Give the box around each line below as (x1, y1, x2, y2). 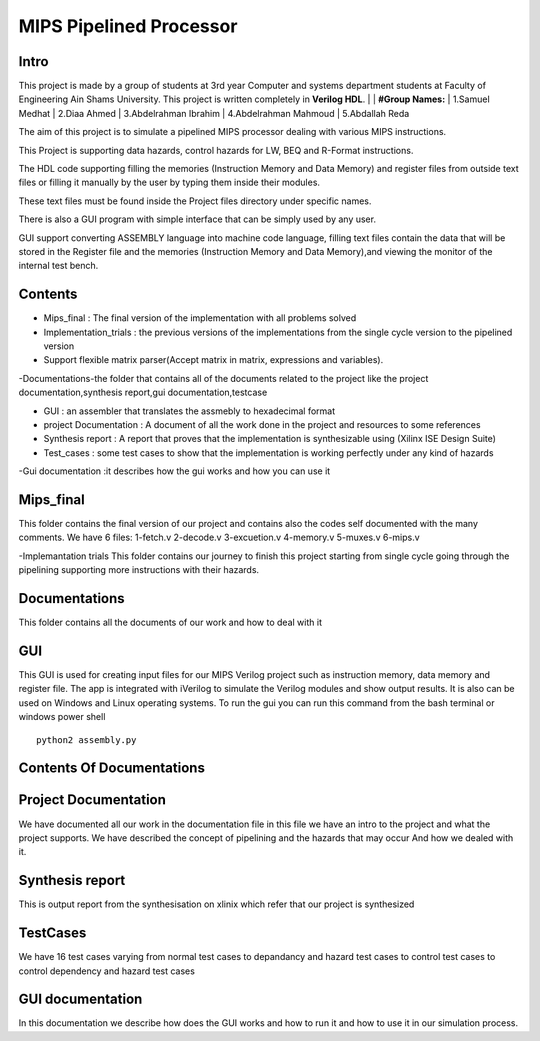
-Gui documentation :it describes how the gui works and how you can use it (18, 465, 331, 477)
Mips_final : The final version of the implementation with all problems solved (43, 312, 357, 324)
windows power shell (18, 711, 106, 723)
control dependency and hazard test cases (18, 965, 195, 977)
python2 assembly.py (36, 734, 137, 745)
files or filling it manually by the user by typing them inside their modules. (18, 176, 320, 189)
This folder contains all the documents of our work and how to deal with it (18, 616, 322, 629)
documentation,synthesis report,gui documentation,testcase (18, 386, 268, 399)
